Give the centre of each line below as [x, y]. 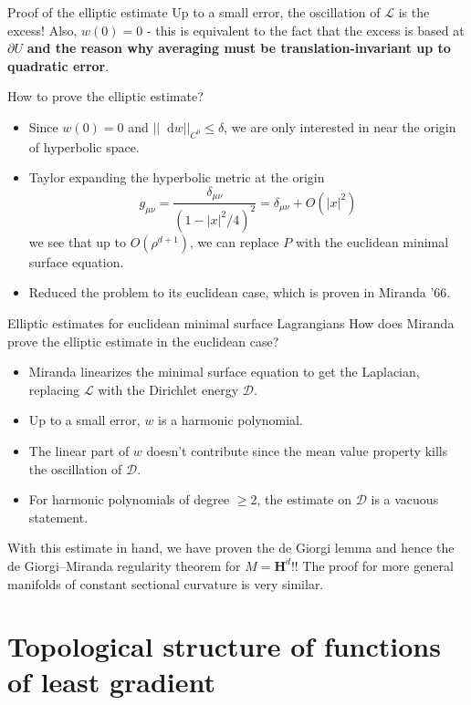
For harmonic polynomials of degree [129, 499]
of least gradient [112, 682]
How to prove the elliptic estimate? [105, 96]
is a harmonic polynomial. [230, 420]
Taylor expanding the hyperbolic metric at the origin [177, 177]
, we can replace [234, 241]
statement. [58, 517]
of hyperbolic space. [84, 146]
